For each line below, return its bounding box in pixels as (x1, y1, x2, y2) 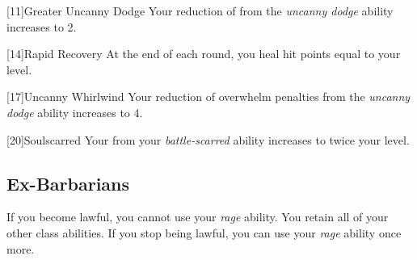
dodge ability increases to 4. (6, 103, 143, 120)
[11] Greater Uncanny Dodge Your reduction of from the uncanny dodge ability (6, 2, 394, 19)
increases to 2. (6, 18, 77, 35)
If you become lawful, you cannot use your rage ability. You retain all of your (6, 208, 389, 225)
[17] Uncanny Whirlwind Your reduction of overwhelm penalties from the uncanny (6, 88, 411, 105)
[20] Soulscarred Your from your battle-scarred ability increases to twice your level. (6, 131, 410, 148)
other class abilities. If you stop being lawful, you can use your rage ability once (6, 224, 402, 241)
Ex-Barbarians (6, 170, 130, 195)
